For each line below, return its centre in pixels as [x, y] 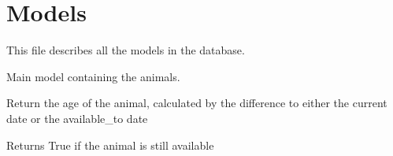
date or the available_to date [77, 118]
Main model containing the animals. [93, 76]
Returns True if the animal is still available [110, 145]
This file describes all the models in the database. [126, 50]
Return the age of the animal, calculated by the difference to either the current [197, 103]
